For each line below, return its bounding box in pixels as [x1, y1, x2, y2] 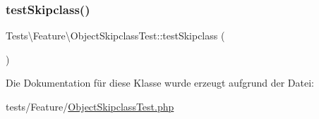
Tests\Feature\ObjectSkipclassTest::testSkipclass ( [6, 28, 225, 43]
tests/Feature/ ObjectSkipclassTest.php [6, 99, 174, 113]
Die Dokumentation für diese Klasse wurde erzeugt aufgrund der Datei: [6, 75, 314, 90]
